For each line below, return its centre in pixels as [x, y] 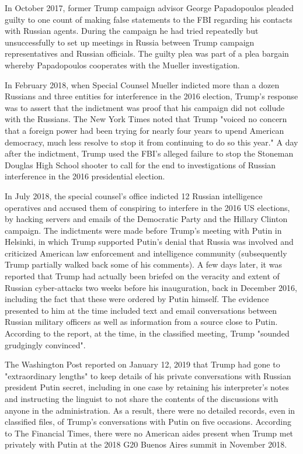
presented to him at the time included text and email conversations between [141, 310]
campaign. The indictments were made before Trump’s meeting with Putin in [143, 230]
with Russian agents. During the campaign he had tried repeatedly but [132, 31]
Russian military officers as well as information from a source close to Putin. [141, 322]
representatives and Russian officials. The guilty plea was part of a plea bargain [147, 53]
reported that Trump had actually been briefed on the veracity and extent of [142, 276]
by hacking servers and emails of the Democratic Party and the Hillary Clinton [146, 219]
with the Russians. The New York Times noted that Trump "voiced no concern [146, 119]
